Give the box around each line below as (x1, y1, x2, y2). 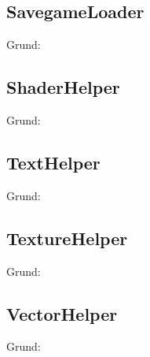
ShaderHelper (6, 75, 120, 99)
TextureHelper (6, 225, 128, 250)
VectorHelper (6, 301, 118, 325)
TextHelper (6, 150, 101, 174)
